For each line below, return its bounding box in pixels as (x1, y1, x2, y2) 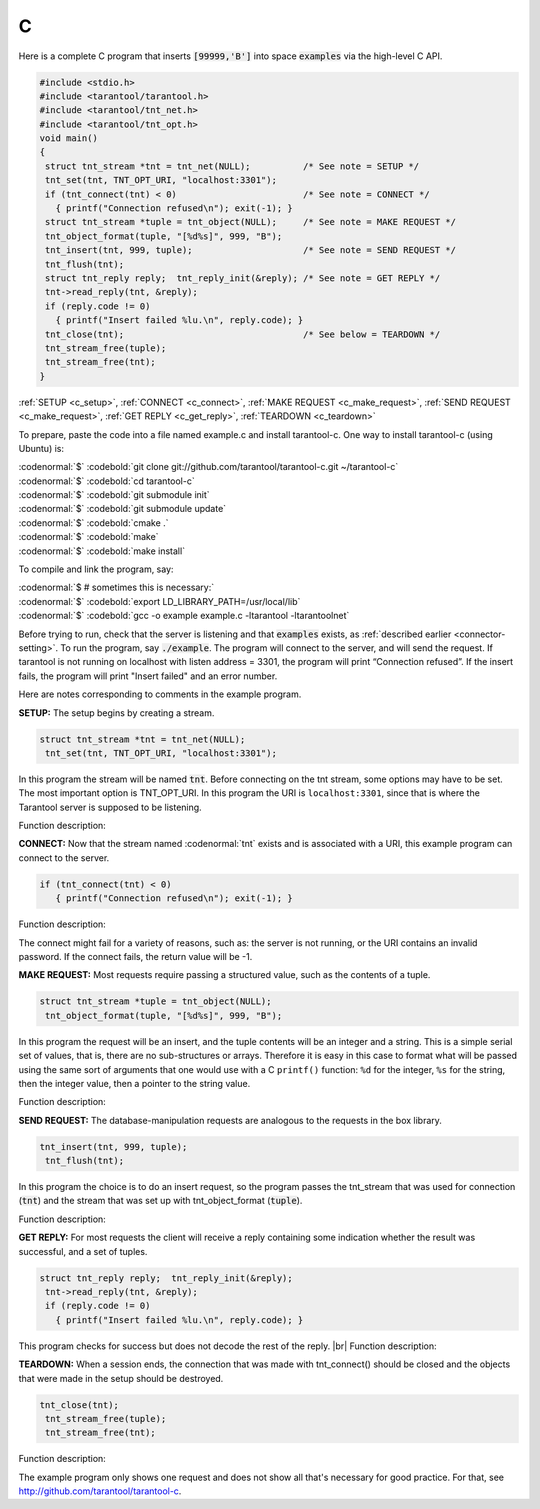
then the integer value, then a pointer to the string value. (18, 1077, 251, 1089)
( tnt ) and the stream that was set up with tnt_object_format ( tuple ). (18, 1195, 303, 1207)
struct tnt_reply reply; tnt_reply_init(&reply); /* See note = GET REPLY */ (45, 273, 441, 284)
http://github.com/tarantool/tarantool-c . (18, 1485, 182, 1497)
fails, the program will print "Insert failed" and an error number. (18, 670, 278, 682)
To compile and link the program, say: (18, 563, 174, 575)
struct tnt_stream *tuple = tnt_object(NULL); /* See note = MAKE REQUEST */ (45, 216, 457, 228)
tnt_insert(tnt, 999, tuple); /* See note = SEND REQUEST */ (45, 245, 457, 256)
